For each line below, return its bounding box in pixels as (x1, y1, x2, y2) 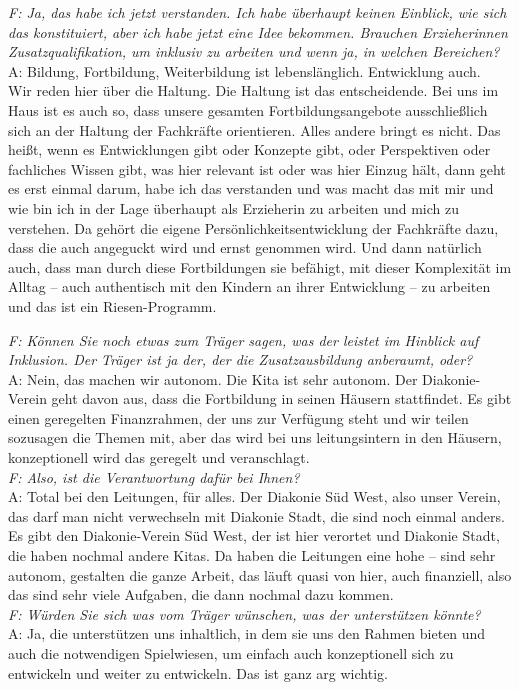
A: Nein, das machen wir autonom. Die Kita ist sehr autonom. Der (8, 368, 418, 389)
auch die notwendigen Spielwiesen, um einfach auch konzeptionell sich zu (8, 643, 454, 663)
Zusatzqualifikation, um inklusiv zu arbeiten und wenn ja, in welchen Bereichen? (8, 41, 500, 62)
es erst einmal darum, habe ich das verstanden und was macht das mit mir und (8, 178, 494, 199)
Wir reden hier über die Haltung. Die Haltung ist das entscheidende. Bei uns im (8, 80, 499, 101)
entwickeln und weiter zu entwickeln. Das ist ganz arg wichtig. (8, 662, 388, 683)
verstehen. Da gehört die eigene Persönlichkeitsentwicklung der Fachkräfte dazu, (8, 217, 499, 238)
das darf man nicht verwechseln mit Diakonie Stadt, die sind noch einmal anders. (8, 505, 505, 526)
